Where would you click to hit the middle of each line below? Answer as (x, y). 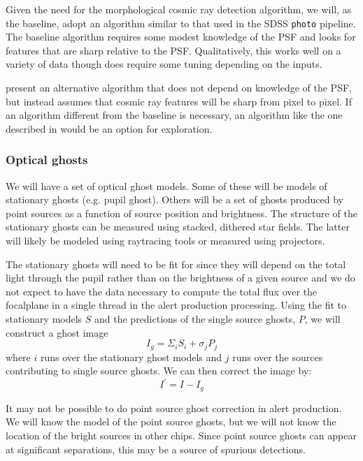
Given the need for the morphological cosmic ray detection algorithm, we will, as (179, 9)
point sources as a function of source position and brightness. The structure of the (181, 213)
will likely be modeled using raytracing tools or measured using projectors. (165, 240)
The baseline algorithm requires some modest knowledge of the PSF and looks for (181, 37)
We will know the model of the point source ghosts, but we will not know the (171, 422)
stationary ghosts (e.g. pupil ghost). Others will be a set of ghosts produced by (175, 199)
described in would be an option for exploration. (109, 128)
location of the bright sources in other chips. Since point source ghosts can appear (181, 435)
